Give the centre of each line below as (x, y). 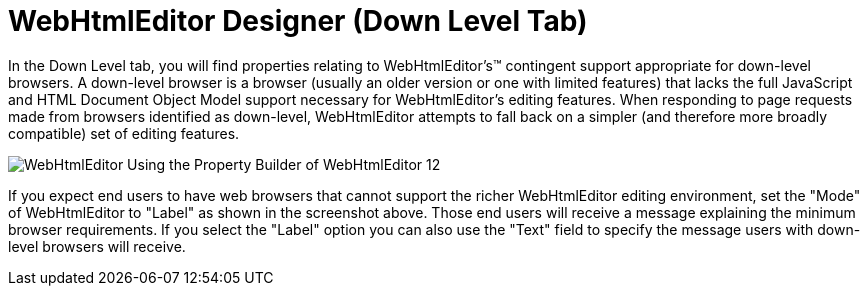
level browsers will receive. (97, 246)
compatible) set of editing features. (124, 133)
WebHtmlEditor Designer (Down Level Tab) (298, 21)
